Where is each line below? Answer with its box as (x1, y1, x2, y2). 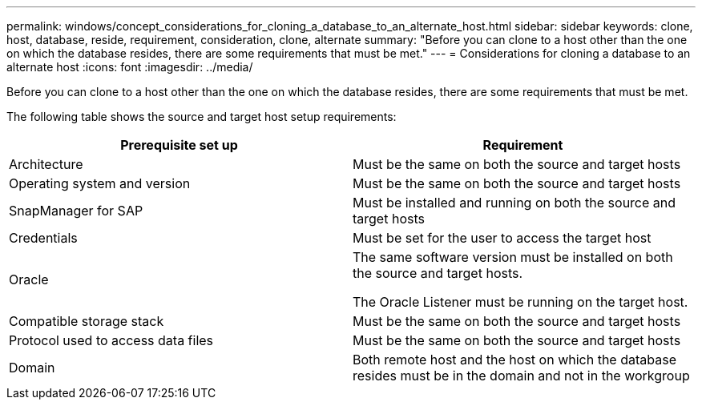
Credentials (9, 230, 78, 246)
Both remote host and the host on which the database (353, 352, 676, 368)
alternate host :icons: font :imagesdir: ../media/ (6, 60, 253, 74)
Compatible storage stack (9, 313, 164, 329)
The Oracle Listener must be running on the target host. (353, 294, 688, 310)
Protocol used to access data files (9, 332, 214, 348)
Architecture (9, 156, 83, 172)
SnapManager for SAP (9, 203, 143, 219)
